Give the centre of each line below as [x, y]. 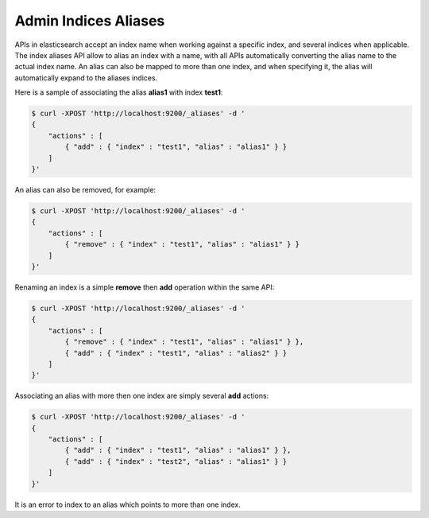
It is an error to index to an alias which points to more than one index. [128, 504]
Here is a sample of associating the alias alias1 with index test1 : [119, 92]
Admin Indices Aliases [90, 21]
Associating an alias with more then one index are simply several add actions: [142, 396]
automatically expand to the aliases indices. [86, 78]
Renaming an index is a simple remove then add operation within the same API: [145, 287]
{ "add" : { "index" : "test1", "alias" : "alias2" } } [176, 353]
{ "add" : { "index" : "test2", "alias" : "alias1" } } [176, 461]
